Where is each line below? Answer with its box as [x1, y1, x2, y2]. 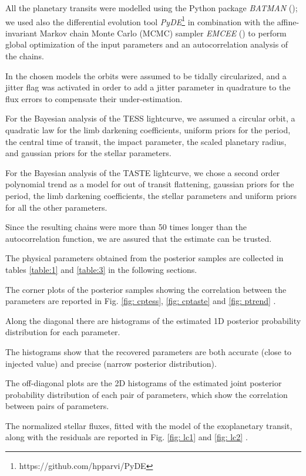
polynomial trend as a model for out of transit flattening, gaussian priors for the [5, 178, 294, 190]
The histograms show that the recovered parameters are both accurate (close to [5, 345, 292, 357]
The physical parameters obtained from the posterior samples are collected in [5, 252, 284, 264]
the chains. [5, 50, 44, 62]
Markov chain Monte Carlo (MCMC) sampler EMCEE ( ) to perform [39, 26, 287, 39]
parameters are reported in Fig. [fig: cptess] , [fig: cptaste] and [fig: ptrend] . [5, 295, 276, 307]
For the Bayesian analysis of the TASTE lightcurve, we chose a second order [5, 166, 280, 178]
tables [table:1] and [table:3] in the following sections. [5, 263, 197, 275]
